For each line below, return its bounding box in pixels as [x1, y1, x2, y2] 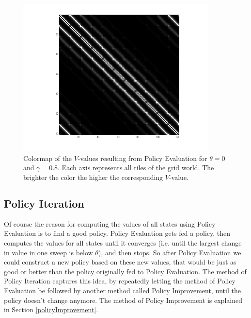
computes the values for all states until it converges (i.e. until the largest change [4, 238, 242, 248]
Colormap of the [23, 153, 72, 163]
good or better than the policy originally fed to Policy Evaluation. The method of [4, 266, 247, 276]
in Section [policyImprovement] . [4, 304, 98, 315]
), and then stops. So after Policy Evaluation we [98, 247, 241, 257]
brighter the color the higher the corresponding [23, 172, 163, 182]
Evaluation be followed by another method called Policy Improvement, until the [4, 285, 241, 295]
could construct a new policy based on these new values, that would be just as [4, 257, 236, 267]
